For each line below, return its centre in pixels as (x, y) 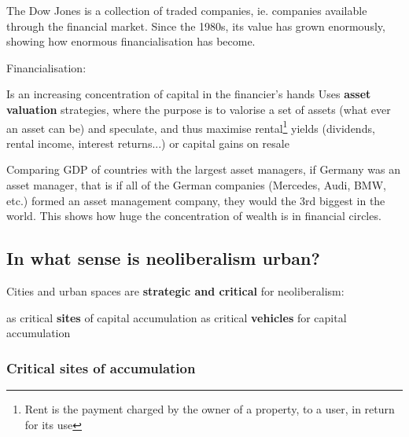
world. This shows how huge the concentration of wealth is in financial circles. (194, 216)
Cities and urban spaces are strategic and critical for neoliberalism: (175, 290)
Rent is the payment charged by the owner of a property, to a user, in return (210, 408)
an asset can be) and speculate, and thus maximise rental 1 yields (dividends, (191, 127)
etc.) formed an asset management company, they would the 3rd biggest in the (196, 200)
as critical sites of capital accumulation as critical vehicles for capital (177, 317)
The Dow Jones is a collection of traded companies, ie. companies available (187, 10)
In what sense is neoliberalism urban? (163, 258)
